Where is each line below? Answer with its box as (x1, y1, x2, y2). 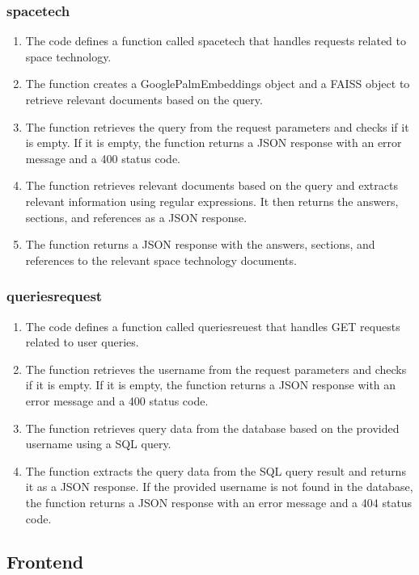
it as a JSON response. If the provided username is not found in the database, (25, 478, 413, 495)
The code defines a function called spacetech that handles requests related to (25, 32, 406, 49)
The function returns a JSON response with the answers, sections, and (25, 236, 375, 253)
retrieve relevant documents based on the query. (25, 91, 263, 107)
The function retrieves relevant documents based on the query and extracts (25, 177, 398, 194)
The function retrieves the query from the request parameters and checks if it (25, 118, 409, 135)
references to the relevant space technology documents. (25, 251, 297, 268)
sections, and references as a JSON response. (25, 208, 248, 225)
